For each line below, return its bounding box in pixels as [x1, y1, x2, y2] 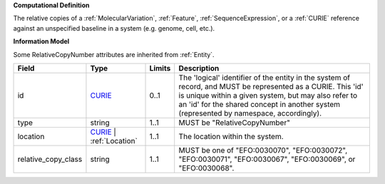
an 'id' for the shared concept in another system [178, 99, 341, 109]
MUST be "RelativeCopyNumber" [178, 118, 290, 128]
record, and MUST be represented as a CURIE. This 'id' [178, 81, 364, 91]
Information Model [13, 37, 70, 46]
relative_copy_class [17, 154, 83, 164]
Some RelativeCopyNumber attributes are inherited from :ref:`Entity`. [13, 50, 215, 58]
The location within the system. [178, 131, 284, 141]
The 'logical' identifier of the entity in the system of [178, 72, 351, 82]
